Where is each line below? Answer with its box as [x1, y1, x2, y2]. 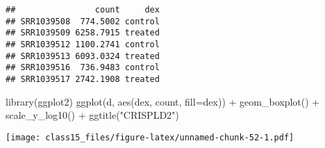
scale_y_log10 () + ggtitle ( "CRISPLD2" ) [6, 108, 179, 122]
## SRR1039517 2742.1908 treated [6, 74, 160, 84]
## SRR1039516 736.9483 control [6, 63, 160, 73]
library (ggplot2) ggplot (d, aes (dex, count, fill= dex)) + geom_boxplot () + [6, 94, 320, 108]
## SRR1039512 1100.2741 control [6, 39, 160, 49]
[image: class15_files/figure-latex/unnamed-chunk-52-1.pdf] [6, 132, 294, 142]
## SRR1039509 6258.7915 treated [6, 28, 160, 38]
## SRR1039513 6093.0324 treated [6, 51, 160, 61]
